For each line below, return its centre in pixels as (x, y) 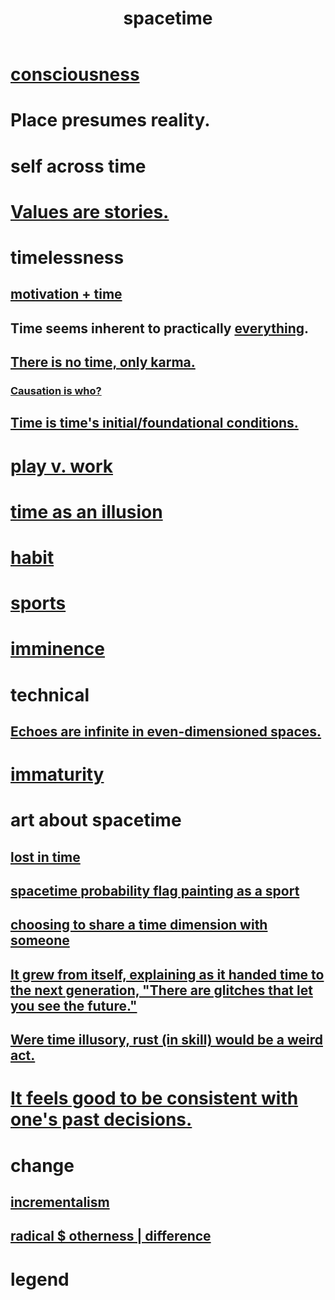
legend (40, 1279)
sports (38, 603)
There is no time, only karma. (103, 362)
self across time (78, 166)
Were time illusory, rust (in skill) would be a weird (166, 1040)
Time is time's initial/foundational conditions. (154, 423)
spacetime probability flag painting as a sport (155, 891)
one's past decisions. (101, 1119)
